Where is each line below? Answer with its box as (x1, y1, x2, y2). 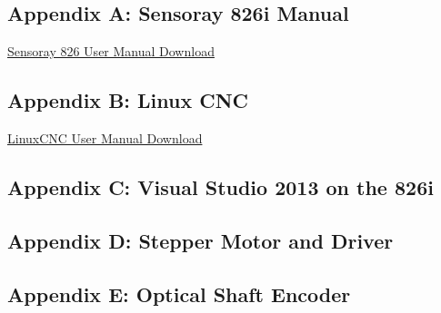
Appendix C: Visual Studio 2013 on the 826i (7, 172, 434, 201)
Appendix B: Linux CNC (7, 86, 249, 114)
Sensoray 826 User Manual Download (7, 42, 215, 61)
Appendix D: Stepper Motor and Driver (7, 226, 394, 254)
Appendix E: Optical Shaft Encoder (7, 279, 351, 308)
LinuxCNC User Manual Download (7, 129, 203, 147)
